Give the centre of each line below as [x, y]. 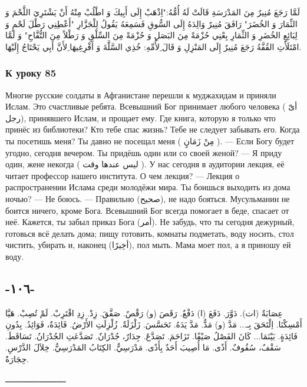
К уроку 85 [31, 73]
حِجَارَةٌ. [17, 359]
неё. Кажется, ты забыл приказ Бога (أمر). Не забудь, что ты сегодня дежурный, [150, 222]
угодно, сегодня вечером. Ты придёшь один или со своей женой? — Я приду [144, 152]
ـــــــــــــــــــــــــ [36, 378]
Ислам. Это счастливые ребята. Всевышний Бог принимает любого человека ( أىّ [151, 106]
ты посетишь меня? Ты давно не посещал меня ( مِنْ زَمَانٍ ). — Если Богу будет [150, 140]
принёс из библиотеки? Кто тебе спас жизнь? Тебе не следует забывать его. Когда [153, 129]
